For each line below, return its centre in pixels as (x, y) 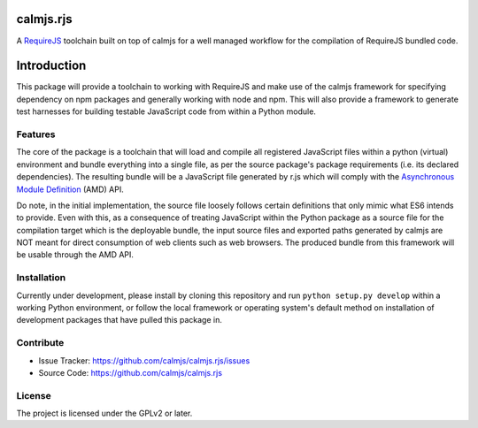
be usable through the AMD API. (75, 255)
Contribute (40, 343)
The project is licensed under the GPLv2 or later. (104, 413)
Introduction (51, 66)
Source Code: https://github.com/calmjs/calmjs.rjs (131, 372)
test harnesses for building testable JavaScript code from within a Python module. (166, 111)
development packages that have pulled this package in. (119, 320)
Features (36, 134)
